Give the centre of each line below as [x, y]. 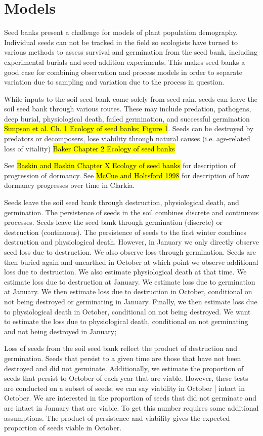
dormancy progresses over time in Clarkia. [70, 185]
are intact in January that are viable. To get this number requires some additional [131, 407]
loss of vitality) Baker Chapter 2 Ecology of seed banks [90, 148]
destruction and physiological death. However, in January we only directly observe [131, 242]
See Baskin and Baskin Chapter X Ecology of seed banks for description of [120, 165]
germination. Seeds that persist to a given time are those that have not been [123, 358]
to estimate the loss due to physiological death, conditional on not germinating [126, 321]
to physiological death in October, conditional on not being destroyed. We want [127, 311]
